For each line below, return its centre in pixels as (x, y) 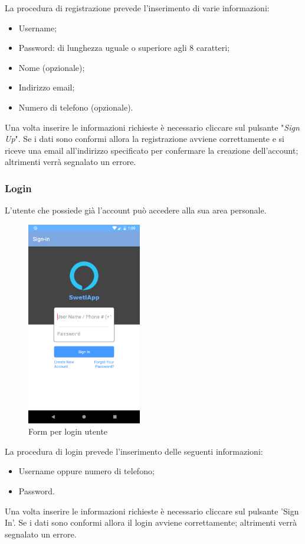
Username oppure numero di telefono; (86, 471)
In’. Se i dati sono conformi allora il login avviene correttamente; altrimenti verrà (151, 522)
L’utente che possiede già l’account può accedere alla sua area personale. (136, 210)
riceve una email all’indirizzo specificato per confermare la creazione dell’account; (152, 150)
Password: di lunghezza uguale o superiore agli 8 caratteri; (124, 48)
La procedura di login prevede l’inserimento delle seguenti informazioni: (134, 451)
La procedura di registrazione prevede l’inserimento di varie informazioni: (137, 8)
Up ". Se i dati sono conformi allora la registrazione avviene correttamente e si (145, 139)
